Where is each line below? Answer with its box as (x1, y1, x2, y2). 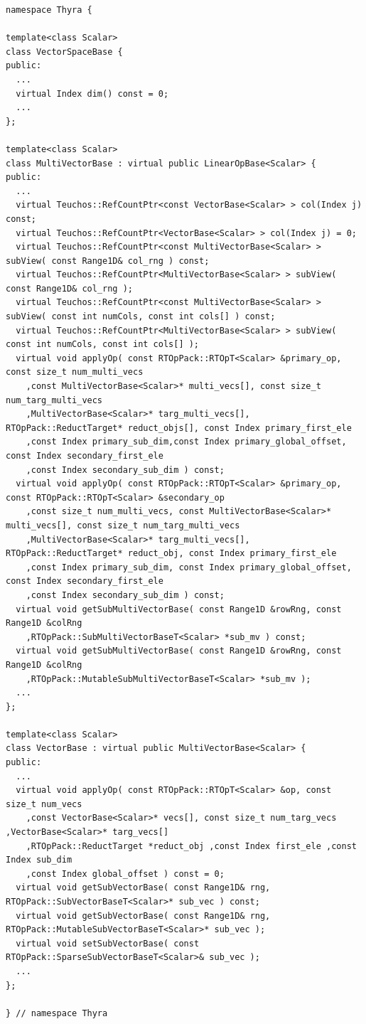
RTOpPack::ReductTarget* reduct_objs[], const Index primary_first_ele (6, 422, 352, 433)
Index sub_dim (6, 855, 72, 865)
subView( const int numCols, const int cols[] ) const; (6, 311, 276, 322)
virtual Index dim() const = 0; (16, 88, 169, 99)
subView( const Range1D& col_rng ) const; (6, 255, 210, 266)
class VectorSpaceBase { (6, 46, 123, 57)
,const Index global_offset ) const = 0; (26, 868, 225, 879)
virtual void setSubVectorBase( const (16, 938, 200, 949)
